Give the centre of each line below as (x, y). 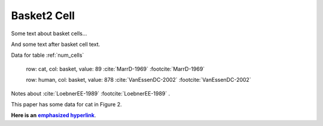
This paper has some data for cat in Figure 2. (66, 104)
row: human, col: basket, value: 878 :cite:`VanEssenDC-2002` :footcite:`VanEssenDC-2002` (138, 80)
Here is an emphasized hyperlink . (54, 115)
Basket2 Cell (43, 16)
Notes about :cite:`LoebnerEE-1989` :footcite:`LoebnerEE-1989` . (91, 93)
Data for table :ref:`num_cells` (48, 55)
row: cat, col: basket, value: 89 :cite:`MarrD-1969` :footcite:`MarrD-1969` (115, 69)
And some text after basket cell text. (56, 44)
